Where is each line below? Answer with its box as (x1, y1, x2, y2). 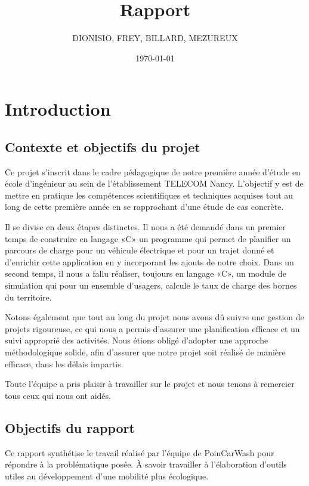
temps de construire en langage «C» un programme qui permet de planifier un (5, 232, 291, 244)
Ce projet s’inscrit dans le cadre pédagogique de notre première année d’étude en (5, 165, 301, 178)
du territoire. (5, 290, 52, 303)
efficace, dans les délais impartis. (5, 357, 123, 370)
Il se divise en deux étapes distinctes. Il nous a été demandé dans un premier (5, 221, 286, 233)
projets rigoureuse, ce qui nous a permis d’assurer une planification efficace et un (5, 322, 300, 335)
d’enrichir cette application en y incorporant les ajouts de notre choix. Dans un (5, 255, 294, 268)
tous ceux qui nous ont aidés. (5, 389, 111, 401)
